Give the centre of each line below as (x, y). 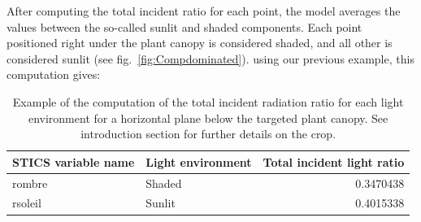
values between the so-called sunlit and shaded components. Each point (184, 26)
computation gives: (54, 74)
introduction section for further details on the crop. (208, 134)
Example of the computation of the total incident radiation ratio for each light (208, 101)
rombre (30, 183)
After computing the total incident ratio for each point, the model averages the (204, 11)
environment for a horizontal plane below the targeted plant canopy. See (208, 118)
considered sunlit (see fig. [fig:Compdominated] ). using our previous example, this (210, 58)
